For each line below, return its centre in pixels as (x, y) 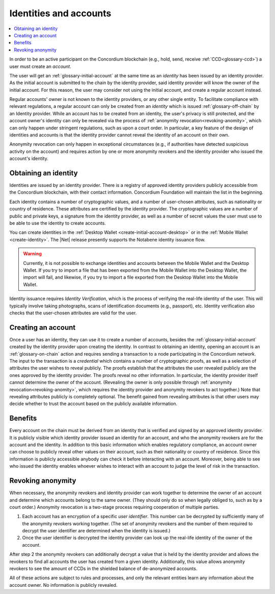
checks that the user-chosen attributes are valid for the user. (73, 313)
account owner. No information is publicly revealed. (63, 585)
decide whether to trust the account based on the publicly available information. (93, 404)
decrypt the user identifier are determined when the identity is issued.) (96, 531)
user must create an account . (40, 66)
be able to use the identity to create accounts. (58, 223)
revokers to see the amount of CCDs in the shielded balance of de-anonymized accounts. (103, 569)
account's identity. (29, 158)
